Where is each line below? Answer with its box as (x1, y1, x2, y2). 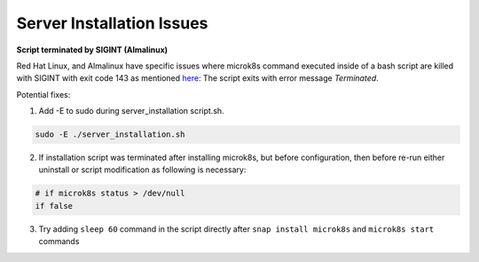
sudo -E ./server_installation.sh (35, 130, 185, 139)
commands (38, 236, 80, 247)
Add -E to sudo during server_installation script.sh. (38, 106, 225, 116)
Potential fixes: (16, 89, 71, 99)
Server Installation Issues (16, 13, 208, 33)
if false (35, 201, 74, 210)
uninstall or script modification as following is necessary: (38, 164, 247, 175)
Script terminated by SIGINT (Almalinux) (16, 44, 169, 55)
